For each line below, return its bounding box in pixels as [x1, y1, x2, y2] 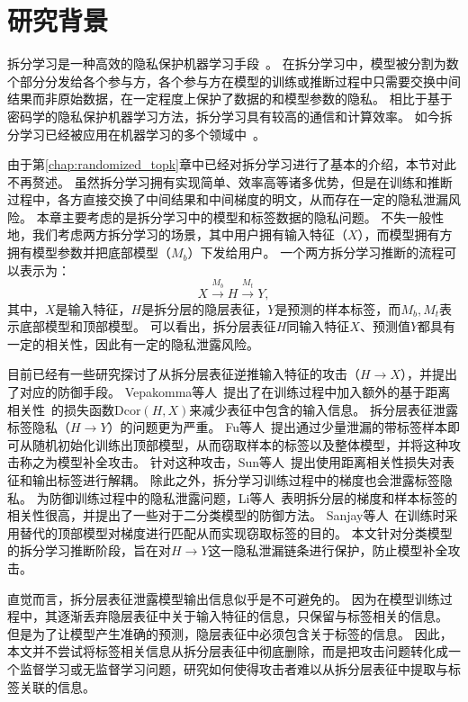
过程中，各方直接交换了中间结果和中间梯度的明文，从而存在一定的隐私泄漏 [7, 190, 448, 209]
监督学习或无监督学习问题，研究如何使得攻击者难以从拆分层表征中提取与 [19, 659, 448, 678]
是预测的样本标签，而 [274, 299, 401, 318]
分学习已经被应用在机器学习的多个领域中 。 [7, 124, 265, 143]
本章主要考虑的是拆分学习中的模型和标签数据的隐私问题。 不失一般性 [36, 207, 445, 226]
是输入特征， [55, 299, 131, 318]
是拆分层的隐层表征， [141, 299, 268, 318]
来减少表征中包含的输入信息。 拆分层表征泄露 [189, 400, 459, 418]
